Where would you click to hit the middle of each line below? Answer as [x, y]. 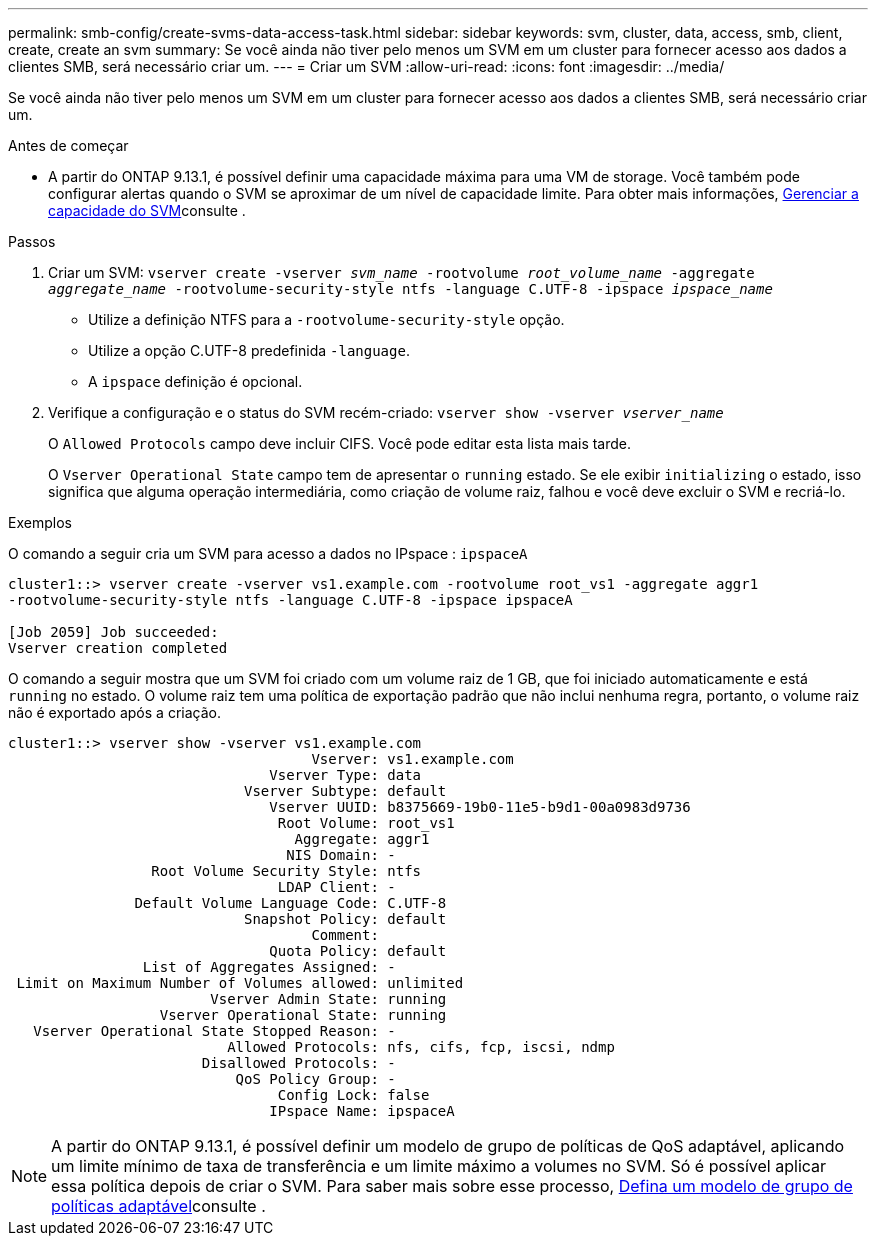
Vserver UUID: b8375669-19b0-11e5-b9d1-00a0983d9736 [480, 807]
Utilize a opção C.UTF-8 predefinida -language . [249, 350]
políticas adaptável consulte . [158, 1206]
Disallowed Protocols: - [298, 1063]
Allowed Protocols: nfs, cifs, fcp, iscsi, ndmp [421, 1047]
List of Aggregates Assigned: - [269, 967]
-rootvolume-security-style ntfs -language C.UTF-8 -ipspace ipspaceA [290, 600]
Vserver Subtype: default [345, 791]
